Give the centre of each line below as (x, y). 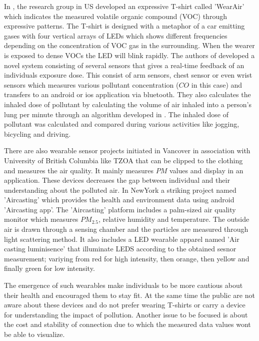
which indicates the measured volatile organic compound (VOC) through (115, 16)
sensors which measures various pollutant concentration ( (91, 84)
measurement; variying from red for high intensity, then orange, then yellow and (127, 258)
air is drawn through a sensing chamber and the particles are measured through (126, 229)
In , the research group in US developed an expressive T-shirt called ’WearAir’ (124, 6)
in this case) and (217, 84)
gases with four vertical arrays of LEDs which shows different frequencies (116, 35)
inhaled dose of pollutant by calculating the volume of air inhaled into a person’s (128, 104)
